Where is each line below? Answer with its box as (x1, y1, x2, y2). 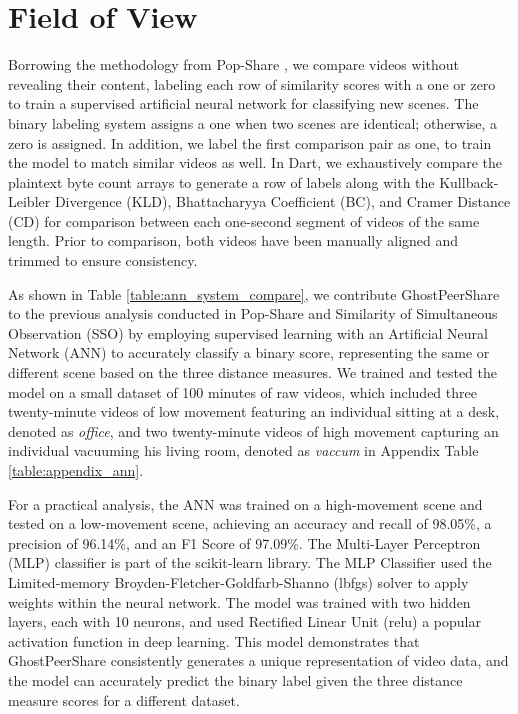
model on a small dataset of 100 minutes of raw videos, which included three (8, 381, 477, 402)
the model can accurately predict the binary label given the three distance (8, 669, 463, 690)
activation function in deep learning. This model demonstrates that (8, 630, 420, 651)
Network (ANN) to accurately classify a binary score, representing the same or (8, 342, 490, 363)
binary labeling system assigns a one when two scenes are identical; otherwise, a (8, 112, 498, 133)
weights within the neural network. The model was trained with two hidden (8, 591, 471, 612)
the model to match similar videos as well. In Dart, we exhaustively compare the (8, 152, 503, 173)
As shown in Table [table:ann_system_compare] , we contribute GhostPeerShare (8, 283, 500, 304)
